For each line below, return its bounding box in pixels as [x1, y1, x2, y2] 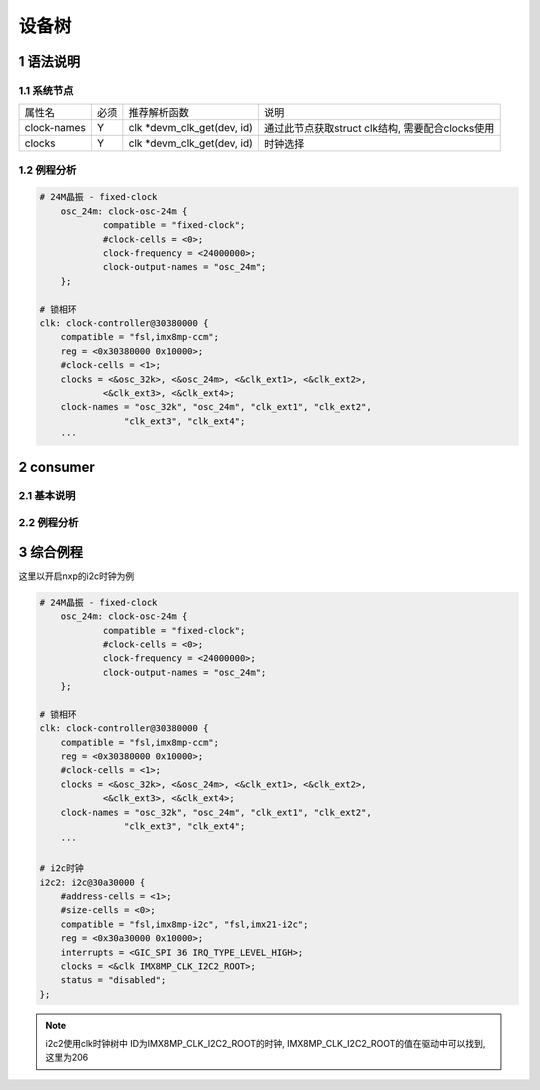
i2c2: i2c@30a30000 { [39, 876, 146, 888]
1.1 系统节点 [18, 83, 74, 97]
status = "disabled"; [60, 975, 167, 986]
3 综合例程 [18, 543, 84, 560]
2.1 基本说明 [18, 489, 76, 503]
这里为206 [45, 1051, 89, 1064]
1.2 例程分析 [18, 163, 77, 177]
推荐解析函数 [128, 106, 190, 120]
